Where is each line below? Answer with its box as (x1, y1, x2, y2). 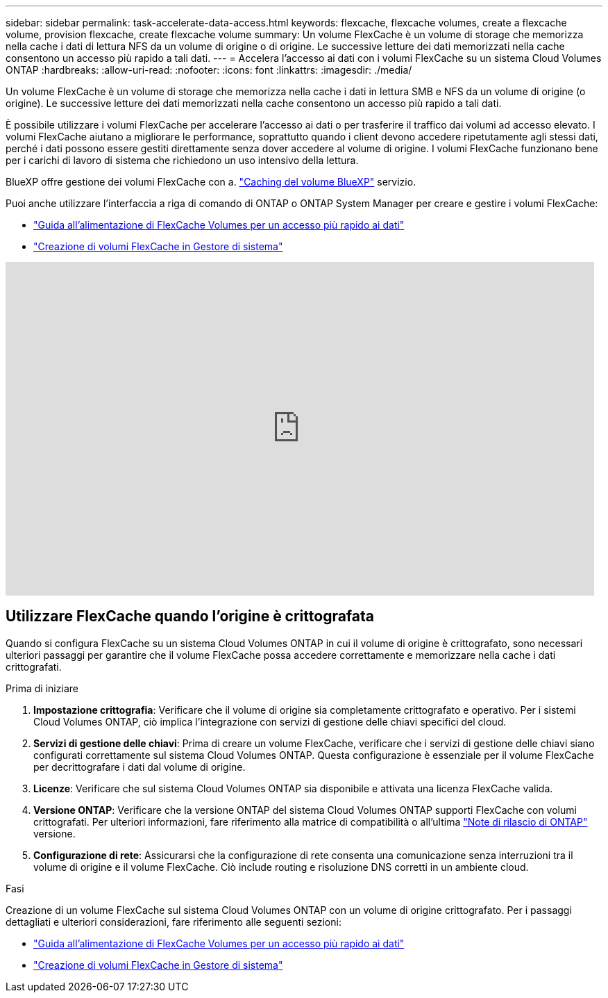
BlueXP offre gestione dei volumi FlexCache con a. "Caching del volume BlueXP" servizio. (6, 176, 416, 188)
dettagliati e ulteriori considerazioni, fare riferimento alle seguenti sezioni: (6, 915, 341, 928)
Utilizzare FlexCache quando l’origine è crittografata (6, 607, 374, 625)
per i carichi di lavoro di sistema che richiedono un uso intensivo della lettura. (6, 154, 359, 166)
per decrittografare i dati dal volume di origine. (33, 760, 246, 773)
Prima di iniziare (6, 682, 78, 694)
